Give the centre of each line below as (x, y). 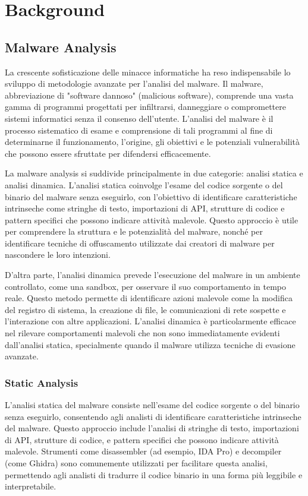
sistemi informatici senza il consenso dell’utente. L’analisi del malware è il (139, 118)
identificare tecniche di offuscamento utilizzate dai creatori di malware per (140, 243)
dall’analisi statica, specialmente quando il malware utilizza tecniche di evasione (150, 344)
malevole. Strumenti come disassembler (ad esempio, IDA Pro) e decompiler (143, 451)
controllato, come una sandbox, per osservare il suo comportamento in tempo (145, 286)
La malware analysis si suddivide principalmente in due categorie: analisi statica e (154, 173)
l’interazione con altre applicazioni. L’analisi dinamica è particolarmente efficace (150, 321)
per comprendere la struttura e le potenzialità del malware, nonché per (134, 231)
